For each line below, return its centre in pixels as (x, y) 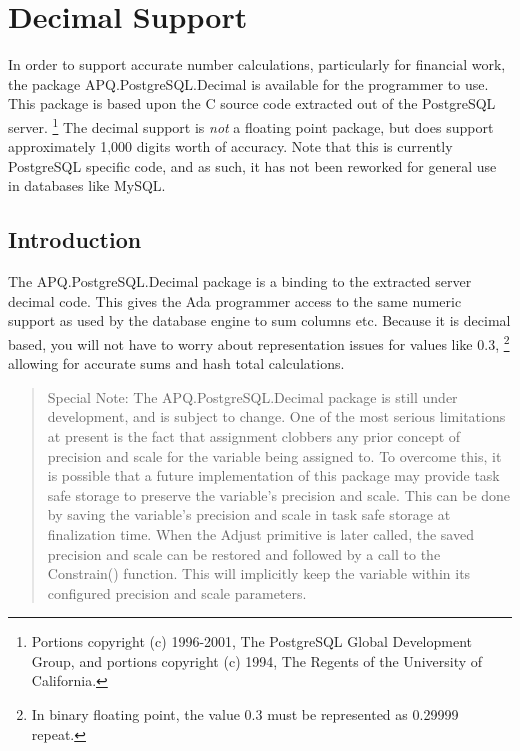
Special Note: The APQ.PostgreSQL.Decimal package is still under (252, 396)
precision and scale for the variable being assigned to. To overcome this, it (274, 455)
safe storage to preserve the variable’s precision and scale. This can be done (279, 494)
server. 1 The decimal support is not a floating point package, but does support (251, 125)
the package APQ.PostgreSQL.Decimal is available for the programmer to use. (248, 83)
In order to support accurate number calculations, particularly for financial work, (257, 64)
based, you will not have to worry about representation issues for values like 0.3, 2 (259, 342)
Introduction (75, 239)
